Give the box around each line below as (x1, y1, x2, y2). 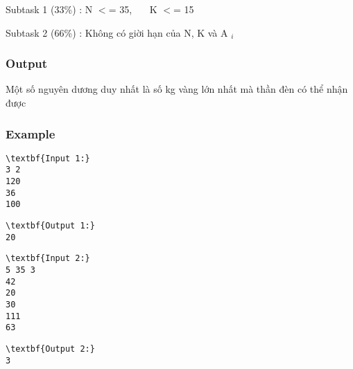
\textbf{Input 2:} (6, 253, 90, 264)
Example (6, 125, 55, 142)
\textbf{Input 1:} (6, 153, 90, 163)
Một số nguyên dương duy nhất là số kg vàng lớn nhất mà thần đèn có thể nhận (6, 82, 348, 96)
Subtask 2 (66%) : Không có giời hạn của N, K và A (6, 25, 228, 39)
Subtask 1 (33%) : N (6, 2, 93, 16)
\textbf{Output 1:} (6, 221, 95, 231)
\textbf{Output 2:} (6, 344, 95, 354)
